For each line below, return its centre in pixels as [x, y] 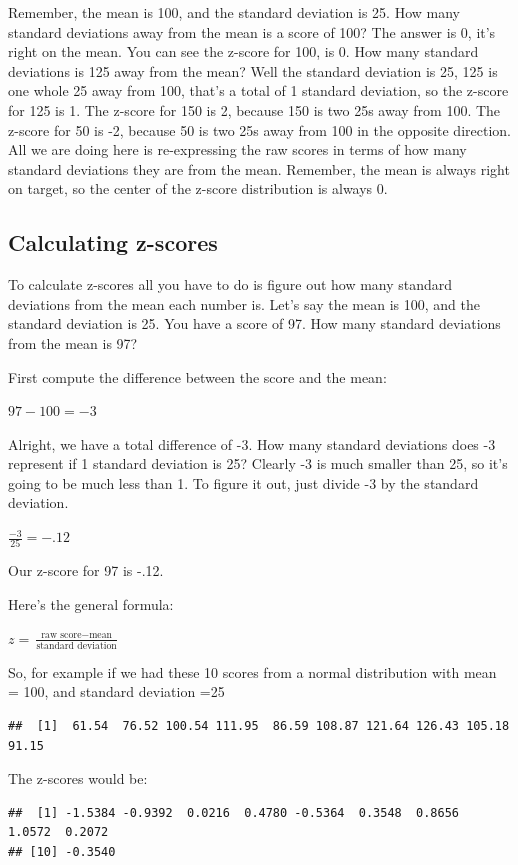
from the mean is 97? [73, 342]
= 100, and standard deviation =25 [116, 691]
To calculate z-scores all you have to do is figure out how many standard [230, 284]
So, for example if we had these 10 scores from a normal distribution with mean [252, 671]
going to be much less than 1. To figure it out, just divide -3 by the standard [243, 482]
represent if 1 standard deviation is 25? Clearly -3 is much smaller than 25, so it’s [258, 463]
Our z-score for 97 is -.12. [86, 570]
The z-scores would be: [78, 778]
